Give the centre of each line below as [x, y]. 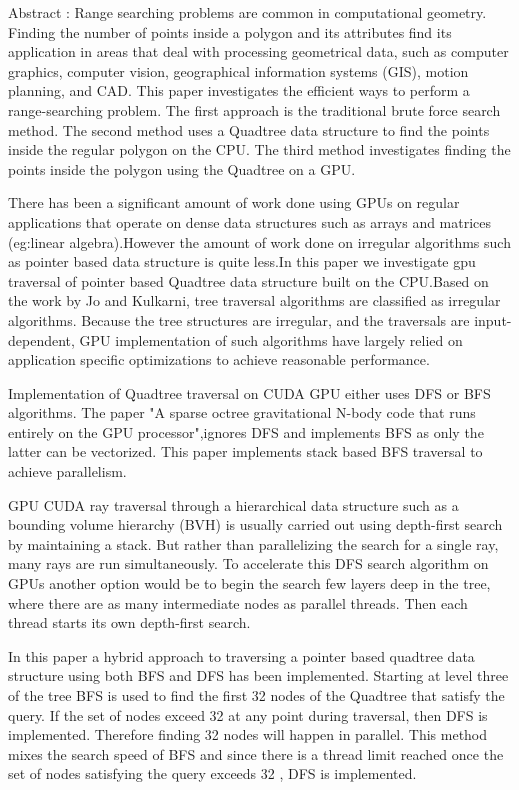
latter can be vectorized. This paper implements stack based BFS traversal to [245, 451]
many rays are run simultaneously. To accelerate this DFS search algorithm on [248, 563]
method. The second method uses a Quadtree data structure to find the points [249, 129]
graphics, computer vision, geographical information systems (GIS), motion [238, 70]
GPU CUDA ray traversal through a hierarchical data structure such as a [233, 504]
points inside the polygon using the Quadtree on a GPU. [182, 168]
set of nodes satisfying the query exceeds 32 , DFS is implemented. [212, 773]
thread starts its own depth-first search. [129, 622]
